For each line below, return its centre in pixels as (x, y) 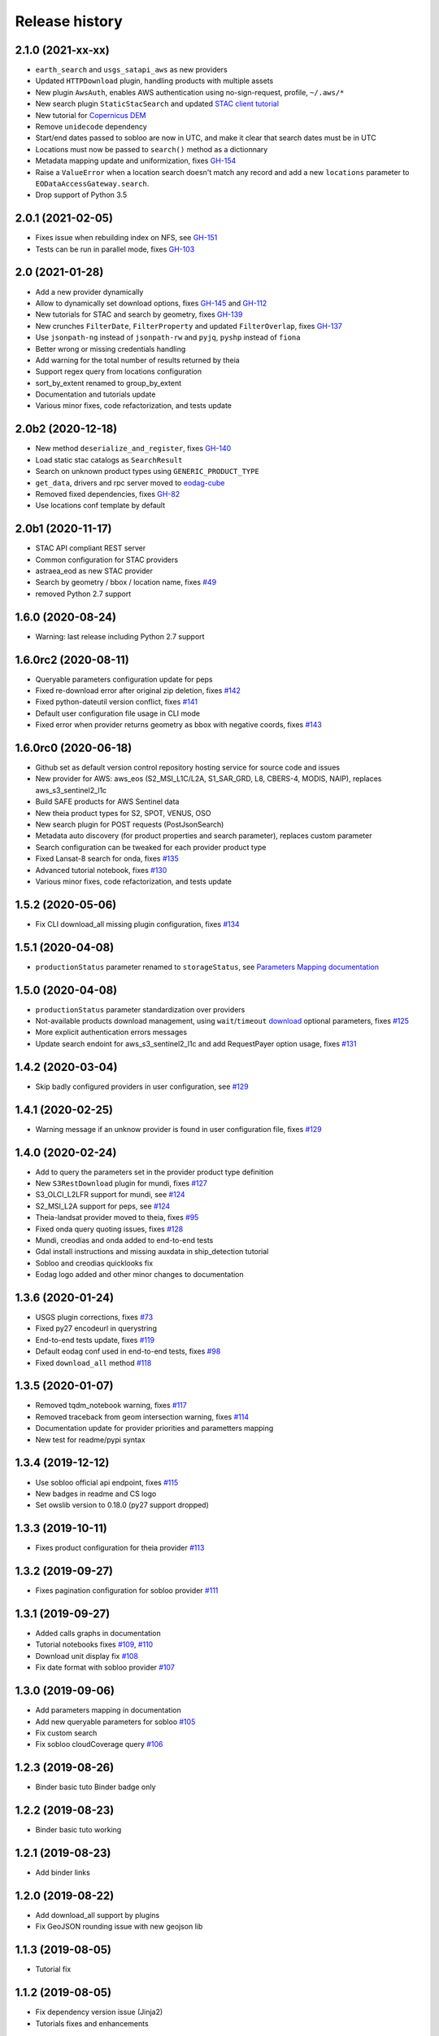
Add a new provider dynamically (89, 292)
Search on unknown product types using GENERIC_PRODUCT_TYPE (147, 472)
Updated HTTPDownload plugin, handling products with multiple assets (154, 81)
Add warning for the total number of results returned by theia (137, 360)
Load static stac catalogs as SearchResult (109, 459)
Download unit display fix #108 (87, 1656)
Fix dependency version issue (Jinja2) (99, 2012)
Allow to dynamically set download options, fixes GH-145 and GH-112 (151, 303)
